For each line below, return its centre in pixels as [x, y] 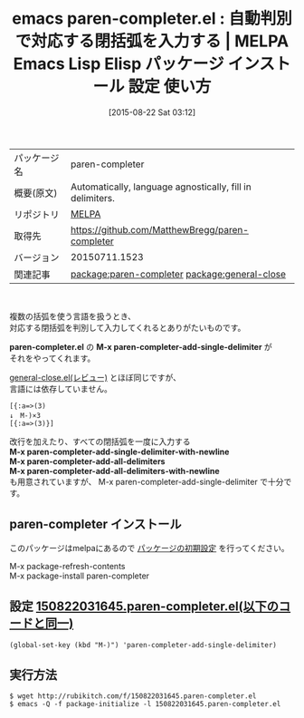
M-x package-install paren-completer [80, 576]
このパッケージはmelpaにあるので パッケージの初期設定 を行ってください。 [149, 548]
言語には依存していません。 [61, 388]
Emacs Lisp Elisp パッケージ [119, 64]
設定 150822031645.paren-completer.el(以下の [144, 607]
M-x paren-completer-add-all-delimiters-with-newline [114, 471]
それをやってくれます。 [52, 358]
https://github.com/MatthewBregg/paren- [160, 229]
